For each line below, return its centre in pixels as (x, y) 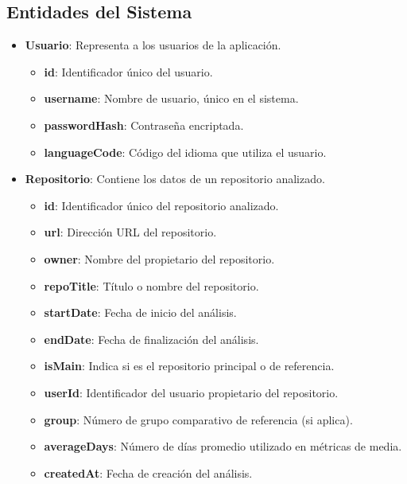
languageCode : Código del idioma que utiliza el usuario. (185, 152)
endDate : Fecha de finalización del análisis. (151, 339)
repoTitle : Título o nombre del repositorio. (151, 285)
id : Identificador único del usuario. (128, 71)
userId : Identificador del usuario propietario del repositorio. (191, 392)
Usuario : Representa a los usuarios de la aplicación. (153, 45)
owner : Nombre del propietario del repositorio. (159, 258)
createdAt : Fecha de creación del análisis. (148, 472)
